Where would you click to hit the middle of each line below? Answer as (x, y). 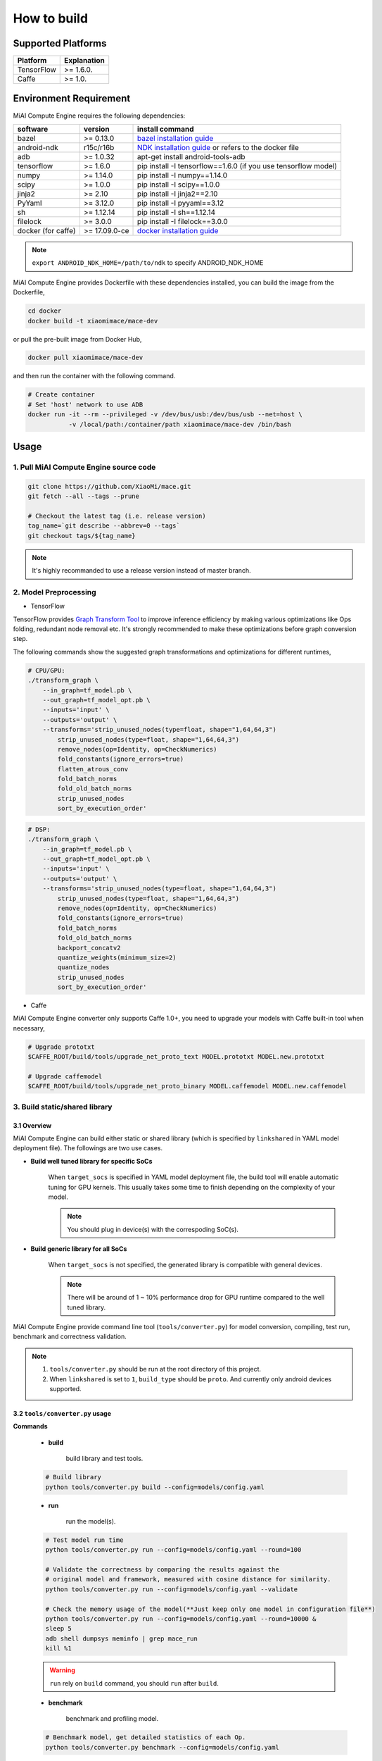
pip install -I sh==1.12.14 (177, 212)
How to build (50, 18)
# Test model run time (84, 1540)
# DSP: (39, 829)
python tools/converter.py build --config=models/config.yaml (155, 1487)
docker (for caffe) (46, 230)
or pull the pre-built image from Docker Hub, (77, 339)
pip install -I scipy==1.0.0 (179, 185)
